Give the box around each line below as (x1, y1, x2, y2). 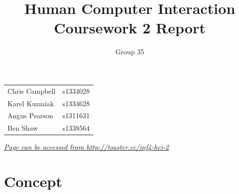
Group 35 (115, 46, 144, 57)
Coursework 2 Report (54, 17, 206, 38)
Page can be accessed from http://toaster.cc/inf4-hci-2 (4, 142, 169, 152)
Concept (4, 171, 62, 192)
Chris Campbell (7, 85, 56, 96)
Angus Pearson (7, 110, 53, 121)
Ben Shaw (7, 123, 38, 133)
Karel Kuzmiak (7, 98, 54, 108)
